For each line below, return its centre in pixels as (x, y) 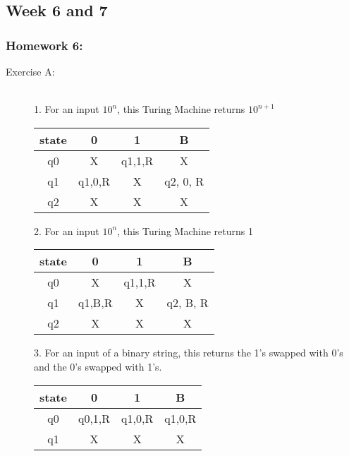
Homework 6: (44, 45)
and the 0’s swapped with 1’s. (98, 366)
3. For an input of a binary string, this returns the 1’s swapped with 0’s (189, 353)
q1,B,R (95, 303)
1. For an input (67, 109)
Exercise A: (30, 71)
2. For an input (67, 230)
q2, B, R (188, 303)
